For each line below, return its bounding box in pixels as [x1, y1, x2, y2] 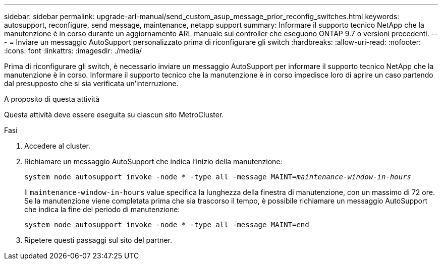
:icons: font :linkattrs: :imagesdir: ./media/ [4, 46, 142, 55]
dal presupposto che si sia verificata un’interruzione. [4, 79, 179, 88]
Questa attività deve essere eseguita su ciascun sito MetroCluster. [4, 110, 224, 119]
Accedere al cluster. [24, 142, 90, 150]
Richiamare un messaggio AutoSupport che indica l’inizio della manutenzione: [24, 157, 283, 166]
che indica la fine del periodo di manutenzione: [24, 205, 180, 214]
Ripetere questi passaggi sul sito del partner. [24, 236, 173, 244]
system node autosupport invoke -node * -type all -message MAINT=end [24, 221, 309, 229]
